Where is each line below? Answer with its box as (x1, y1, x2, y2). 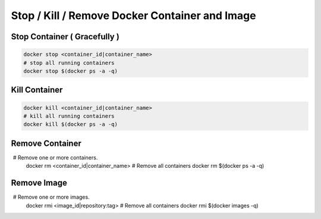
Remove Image (11, 178, 68, 188)
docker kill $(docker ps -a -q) (23, 121, 118, 128)
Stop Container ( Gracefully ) (11, 32, 120, 42)
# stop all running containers (23, 60, 115, 66)
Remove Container (11, 138, 81, 148)
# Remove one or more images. (12, 193, 90, 201)
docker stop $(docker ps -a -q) (23, 67, 118, 74)
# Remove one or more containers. (12, 154, 98, 161)
